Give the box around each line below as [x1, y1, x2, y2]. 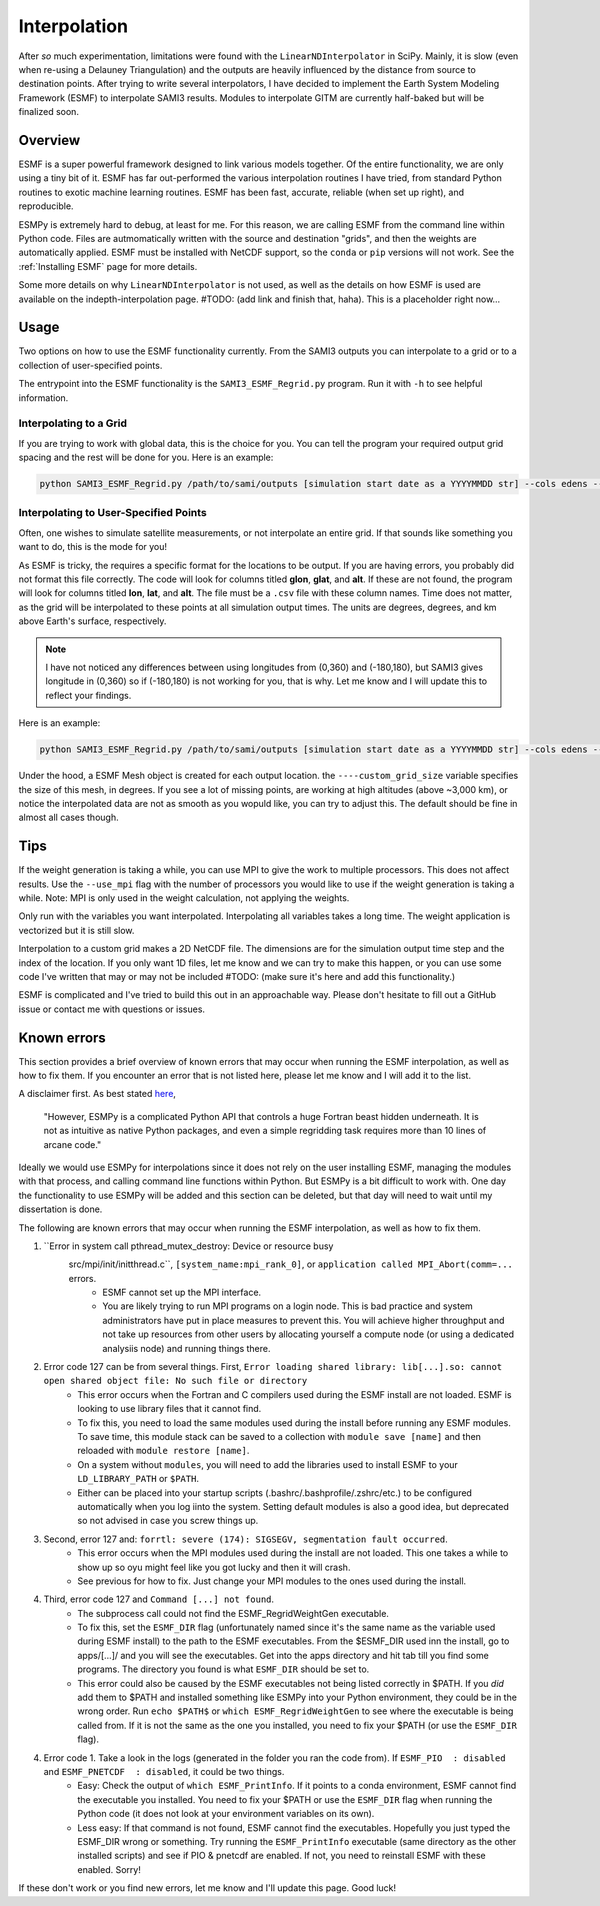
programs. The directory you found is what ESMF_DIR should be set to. [77, 1663, 370, 1675]
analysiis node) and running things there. [102, 1342, 271, 1354]
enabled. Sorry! [77, 1863, 142, 1875]
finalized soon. [18, 106, 80, 118]
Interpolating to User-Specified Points [18, 506, 207, 520]
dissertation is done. [18, 1203, 103, 1215]
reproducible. [18, 200, 74, 212]
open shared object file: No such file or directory [43, 1375, 308, 1387]
